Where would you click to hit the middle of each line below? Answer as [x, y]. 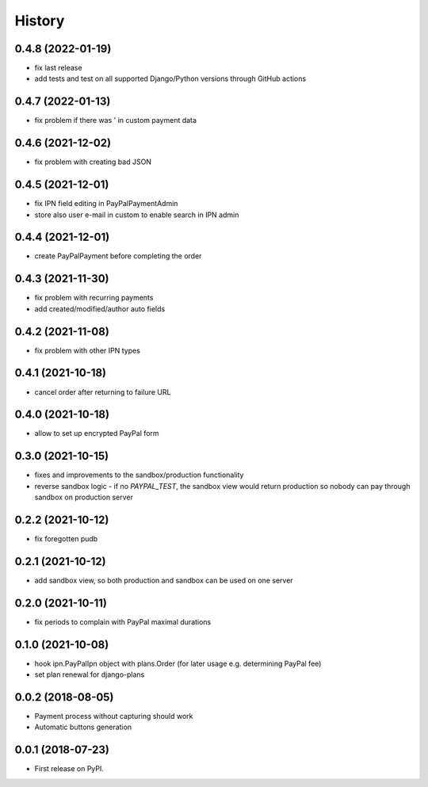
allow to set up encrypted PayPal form [97, 434]
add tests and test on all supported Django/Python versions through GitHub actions [170, 78]
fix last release [58, 68]
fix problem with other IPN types [87, 350]
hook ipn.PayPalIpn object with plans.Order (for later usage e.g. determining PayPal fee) [178, 663]
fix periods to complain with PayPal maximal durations [123, 621]
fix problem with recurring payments [94, 298]
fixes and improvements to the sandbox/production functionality [139, 475]
